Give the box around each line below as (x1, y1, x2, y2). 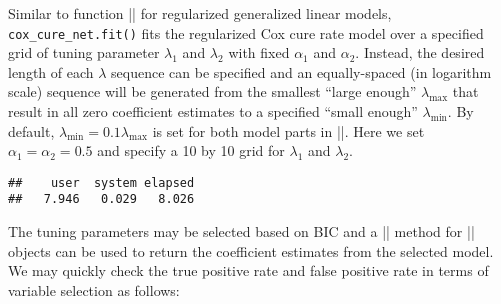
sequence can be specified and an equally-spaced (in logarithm (111, 61, 492, 82)
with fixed (228, 42, 290, 63)
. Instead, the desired (355, 42, 485, 63)
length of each (8, 61, 94, 82)
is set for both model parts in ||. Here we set (152, 120, 425, 141)
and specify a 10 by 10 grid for (97, 140, 285, 161)
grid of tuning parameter (8, 42, 160, 63)
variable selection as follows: (8, 279, 180, 300)
